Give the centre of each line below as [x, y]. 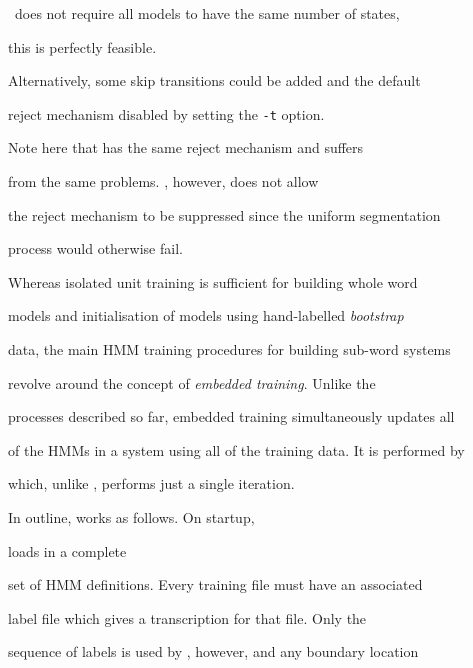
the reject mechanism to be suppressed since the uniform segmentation [224, 214]
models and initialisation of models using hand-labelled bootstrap [206, 315]
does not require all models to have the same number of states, [207, 13]
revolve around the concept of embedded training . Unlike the [192, 382]
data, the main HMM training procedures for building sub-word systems [229, 349]
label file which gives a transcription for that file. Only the [187, 617]
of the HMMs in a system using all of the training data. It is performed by [236, 449]
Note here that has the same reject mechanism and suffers [186, 147]
